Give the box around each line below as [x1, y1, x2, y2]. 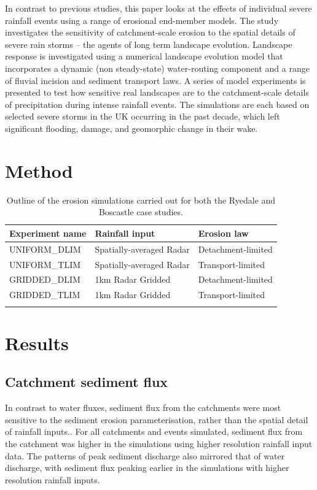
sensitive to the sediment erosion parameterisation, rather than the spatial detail [5, 413, 308, 426]
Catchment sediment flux [5, 372, 168, 391]
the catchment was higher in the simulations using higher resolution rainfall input [5, 437, 313, 450]
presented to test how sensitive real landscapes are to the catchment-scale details [5, 86, 309, 99]
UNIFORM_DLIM [9, 242, 81, 255]
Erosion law [198, 226, 249, 239]
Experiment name [9, 226, 87, 239]
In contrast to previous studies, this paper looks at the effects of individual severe [5, 2, 312, 14]
